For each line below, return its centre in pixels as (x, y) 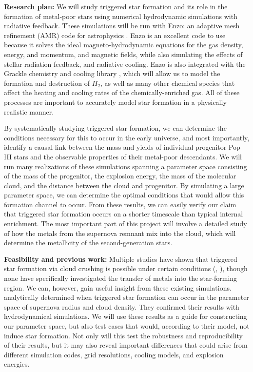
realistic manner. (29, 111)
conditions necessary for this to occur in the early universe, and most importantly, (127, 137)
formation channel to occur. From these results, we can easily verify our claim (120, 204)
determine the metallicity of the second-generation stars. (88, 243)
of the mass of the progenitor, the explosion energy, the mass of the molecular (120, 176)
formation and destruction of (47, 83)
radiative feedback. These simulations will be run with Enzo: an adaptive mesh (122, 26)
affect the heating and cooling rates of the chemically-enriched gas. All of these (122, 92)
